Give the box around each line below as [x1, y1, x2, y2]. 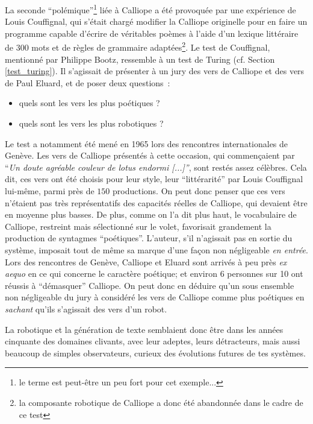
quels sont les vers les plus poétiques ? [19, 97, 160, 109]
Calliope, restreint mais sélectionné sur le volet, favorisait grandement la [5, 220, 271, 232]
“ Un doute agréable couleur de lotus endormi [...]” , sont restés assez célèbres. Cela [5, 160, 307, 173]
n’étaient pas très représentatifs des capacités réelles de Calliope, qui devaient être [5, 196, 308, 209]
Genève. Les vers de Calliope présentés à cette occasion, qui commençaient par [5, 149, 295, 162]
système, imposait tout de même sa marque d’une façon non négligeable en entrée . [5, 244, 308, 256]
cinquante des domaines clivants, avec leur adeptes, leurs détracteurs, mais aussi [5, 335, 300, 347]
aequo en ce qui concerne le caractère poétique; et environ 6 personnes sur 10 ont [5, 267, 303, 280]
